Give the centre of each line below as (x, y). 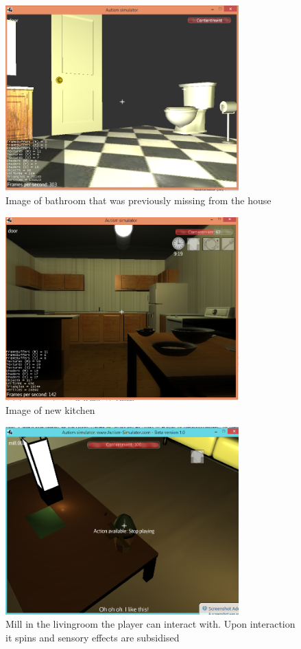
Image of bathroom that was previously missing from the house (139, 200)
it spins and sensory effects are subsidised (93, 637)
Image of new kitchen (50, 410)
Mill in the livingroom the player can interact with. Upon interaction (150, 624)
